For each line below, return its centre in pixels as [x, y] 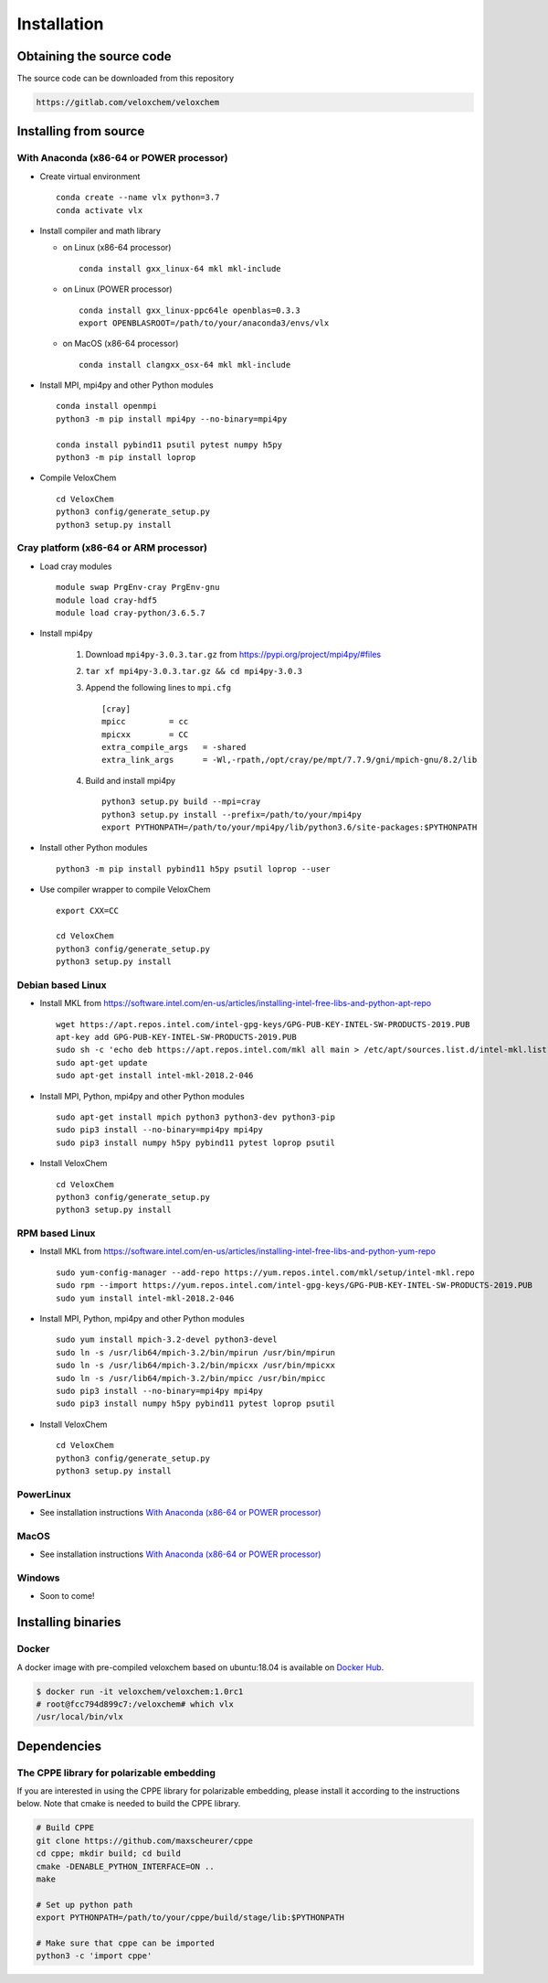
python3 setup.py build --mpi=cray [181, 802]
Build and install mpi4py [131, 780]
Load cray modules [76, 566]
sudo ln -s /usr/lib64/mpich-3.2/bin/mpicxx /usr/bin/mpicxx [195, 1366]
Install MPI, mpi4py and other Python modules [126, 385]
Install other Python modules [94, 848]
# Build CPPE [65, 1828]
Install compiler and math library [100, 230]
